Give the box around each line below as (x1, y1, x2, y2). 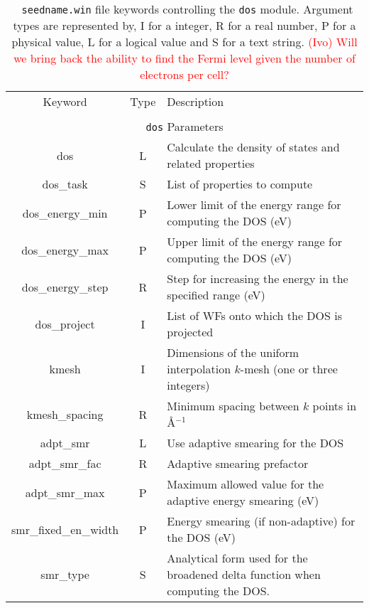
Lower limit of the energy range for (167, 196, 341, 213)
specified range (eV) (167, 287, 265, 303)
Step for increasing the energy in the (167, 270, 348, 287)
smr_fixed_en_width (11, 521, 119, 538)
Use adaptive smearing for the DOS (167, 434, 344, 451)
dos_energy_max (21, 241, 109, 258)
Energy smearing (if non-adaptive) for (167, 513, 356, 529)
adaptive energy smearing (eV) (167, 492, 319, 508)
